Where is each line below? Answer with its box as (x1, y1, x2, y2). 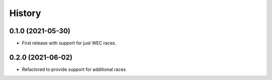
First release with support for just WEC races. (22, 40, 116, 46)
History (9, 8, 41, 19)
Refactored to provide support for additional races (22, 66, 126, 72)
